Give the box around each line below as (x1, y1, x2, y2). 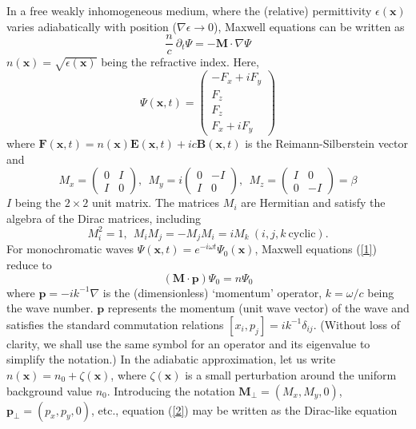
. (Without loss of (313, 316, 400, 332)
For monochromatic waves (6, 240, 134, 257)
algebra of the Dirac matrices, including (6, 209, 202, 226)
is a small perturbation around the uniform (185, 366, 397, 383)
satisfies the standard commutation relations (6, 316, 224, 332)
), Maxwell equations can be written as (214, 18, 405, 34)
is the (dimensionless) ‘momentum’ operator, (102, 284, 322, 300)
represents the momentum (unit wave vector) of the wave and (107, 300, 410, 316)
